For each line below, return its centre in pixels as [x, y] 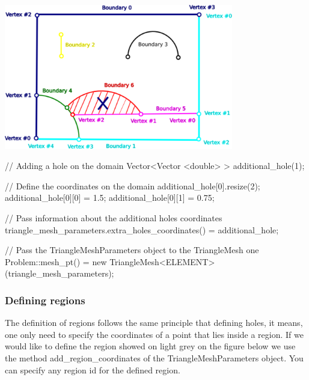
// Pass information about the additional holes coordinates [114, 217]
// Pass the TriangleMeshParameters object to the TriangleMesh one [132, 250]
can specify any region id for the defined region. [93, 369]
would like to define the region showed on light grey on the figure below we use [150, 346]
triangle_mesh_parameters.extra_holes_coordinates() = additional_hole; [142, 229]
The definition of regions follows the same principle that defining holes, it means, [154, 323]
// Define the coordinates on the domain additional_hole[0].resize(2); [133, 185]
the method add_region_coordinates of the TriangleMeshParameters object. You [154, 357]
